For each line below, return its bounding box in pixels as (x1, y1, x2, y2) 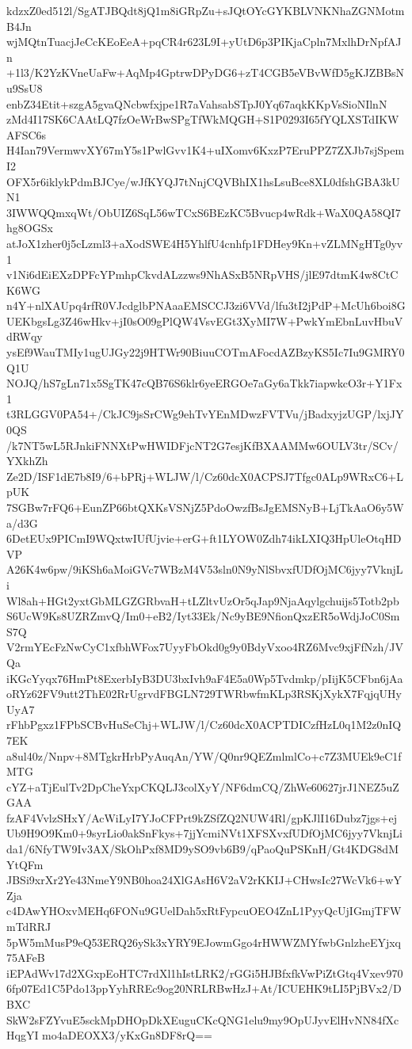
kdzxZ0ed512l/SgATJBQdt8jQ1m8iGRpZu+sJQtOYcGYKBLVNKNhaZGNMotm (6, 2, 405, 18)
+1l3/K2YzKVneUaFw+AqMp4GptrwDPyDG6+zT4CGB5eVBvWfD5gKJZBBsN (6, 64, 405, 81)
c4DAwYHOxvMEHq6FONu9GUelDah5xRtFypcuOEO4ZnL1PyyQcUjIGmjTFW (6, 902, 402, 919)
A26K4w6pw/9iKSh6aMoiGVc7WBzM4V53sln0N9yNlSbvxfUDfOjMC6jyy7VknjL (6, 561, 403, 578)
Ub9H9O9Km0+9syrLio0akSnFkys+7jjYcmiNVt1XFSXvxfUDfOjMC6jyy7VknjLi (6, 825, 402, 841)
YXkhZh (6, 452, 48, 469)
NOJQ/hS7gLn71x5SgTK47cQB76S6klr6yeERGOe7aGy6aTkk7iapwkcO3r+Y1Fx (6, 375, 402, 391)
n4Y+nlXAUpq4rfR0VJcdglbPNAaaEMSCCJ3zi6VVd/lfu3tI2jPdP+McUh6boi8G (6, 297, 406, 314)
